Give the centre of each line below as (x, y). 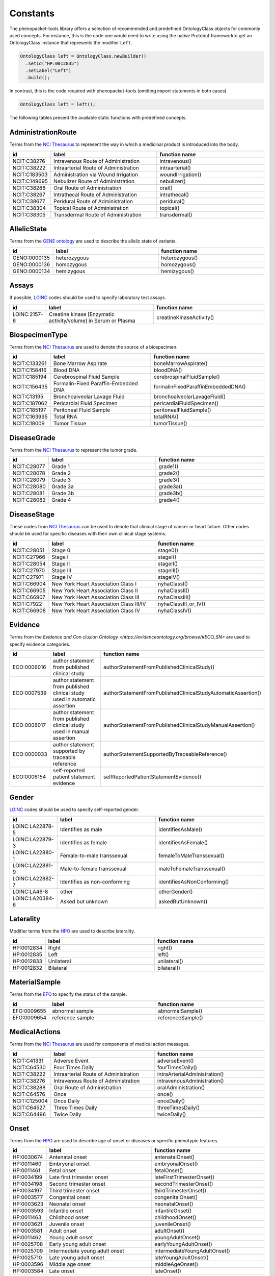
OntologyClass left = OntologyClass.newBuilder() (83, 56)
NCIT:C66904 (29, 583)
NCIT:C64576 (29, 1094)
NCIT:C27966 (29, 557)
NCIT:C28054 (29, 563)
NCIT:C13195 (28, 397)
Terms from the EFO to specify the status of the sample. (68, 994)
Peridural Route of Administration (93, 201)
